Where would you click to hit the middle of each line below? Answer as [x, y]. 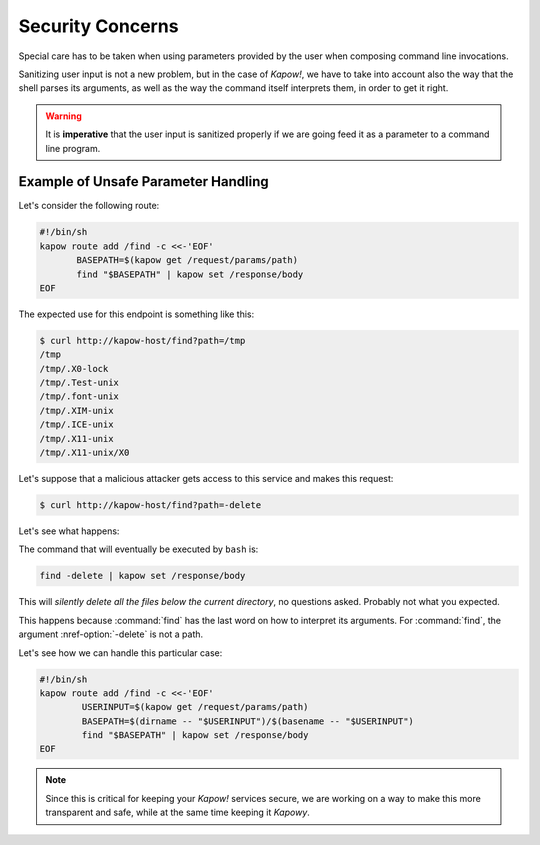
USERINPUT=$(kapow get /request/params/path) [195, 707]
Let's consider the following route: [89, 206]
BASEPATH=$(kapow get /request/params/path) [187, 260]
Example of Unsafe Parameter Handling [143, 181]
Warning [63, 116]
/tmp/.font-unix [79, 396]
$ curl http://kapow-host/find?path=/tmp [142, 340]
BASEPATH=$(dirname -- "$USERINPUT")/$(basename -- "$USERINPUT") [248, 721]
